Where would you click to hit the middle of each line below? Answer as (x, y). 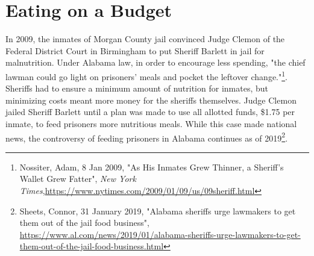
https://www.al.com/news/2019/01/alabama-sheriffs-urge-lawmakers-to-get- (160, 234)
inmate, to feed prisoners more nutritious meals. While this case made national (151, 123)
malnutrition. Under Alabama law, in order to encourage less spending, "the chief (155, 62)
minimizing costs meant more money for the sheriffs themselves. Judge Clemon (151, 100)
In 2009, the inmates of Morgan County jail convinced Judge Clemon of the (145, 39)
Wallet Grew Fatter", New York (78, 179)
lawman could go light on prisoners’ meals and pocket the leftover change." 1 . (146, 75)
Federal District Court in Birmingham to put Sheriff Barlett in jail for (135, 50)
